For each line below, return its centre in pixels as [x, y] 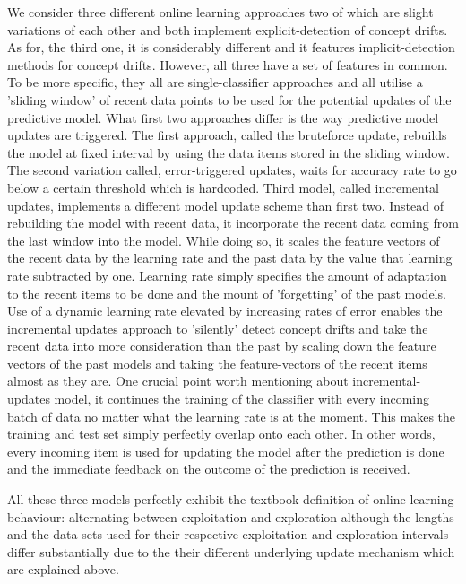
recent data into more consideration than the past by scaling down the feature [222, 346]
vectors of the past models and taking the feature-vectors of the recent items [217, 363]
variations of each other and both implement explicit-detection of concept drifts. [228, 29]
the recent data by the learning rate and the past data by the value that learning [230, 258]
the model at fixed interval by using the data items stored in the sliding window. [229, 152]
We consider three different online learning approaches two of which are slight [220, 12]
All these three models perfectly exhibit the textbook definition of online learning [231, 499]
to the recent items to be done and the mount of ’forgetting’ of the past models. [227, 293]
